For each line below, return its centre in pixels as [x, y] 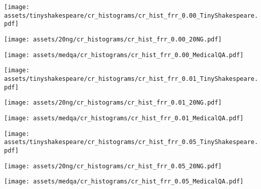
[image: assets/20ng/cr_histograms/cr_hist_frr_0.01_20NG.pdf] [113, 103]
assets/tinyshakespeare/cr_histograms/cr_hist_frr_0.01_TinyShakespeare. [131, 79]
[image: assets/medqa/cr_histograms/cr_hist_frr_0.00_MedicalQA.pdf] [124, 55]
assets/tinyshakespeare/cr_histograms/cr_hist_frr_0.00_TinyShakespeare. [131, 15]
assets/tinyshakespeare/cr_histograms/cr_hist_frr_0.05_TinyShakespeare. [131, 142]
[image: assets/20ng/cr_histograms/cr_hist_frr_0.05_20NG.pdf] [113, 166]
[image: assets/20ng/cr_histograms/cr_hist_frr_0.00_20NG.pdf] [113, 39]
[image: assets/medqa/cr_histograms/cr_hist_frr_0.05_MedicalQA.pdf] [124, 182]
